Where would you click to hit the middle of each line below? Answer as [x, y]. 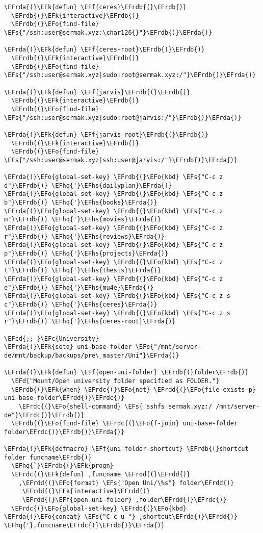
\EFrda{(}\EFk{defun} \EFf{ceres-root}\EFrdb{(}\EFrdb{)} [104, 50]
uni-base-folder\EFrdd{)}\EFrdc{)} [64, 398]
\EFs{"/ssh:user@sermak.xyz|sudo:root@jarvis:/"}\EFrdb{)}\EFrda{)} [123, 118]
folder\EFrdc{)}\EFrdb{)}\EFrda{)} [64, 432]
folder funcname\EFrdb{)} [48, 457]
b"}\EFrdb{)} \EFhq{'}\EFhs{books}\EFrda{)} [81, 203]
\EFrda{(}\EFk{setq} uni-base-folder [68, 347]
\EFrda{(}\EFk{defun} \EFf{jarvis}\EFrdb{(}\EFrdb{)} [97, 92]
